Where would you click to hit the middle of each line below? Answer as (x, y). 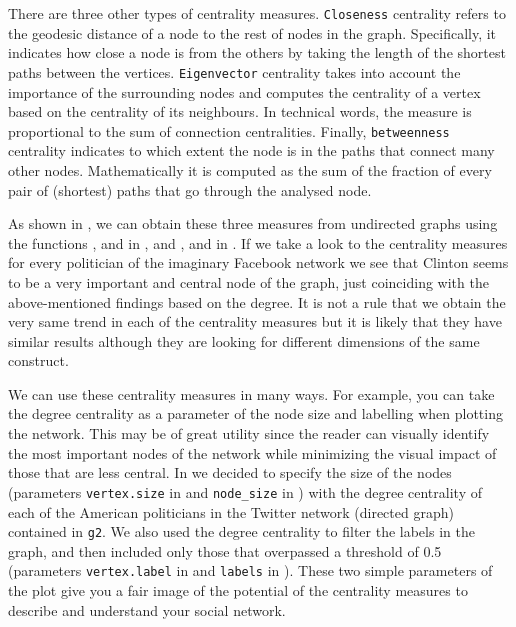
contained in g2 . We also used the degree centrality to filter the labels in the (241, 531)
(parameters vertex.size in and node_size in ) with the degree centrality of (245, 491)
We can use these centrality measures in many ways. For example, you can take (251, 393)
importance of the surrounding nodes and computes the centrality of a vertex (244, 91)
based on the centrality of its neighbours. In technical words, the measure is (240, 111)
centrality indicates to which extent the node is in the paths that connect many (251, 150)
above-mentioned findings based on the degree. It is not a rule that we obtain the (257, 301)
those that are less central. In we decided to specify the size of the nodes (230, 472)
